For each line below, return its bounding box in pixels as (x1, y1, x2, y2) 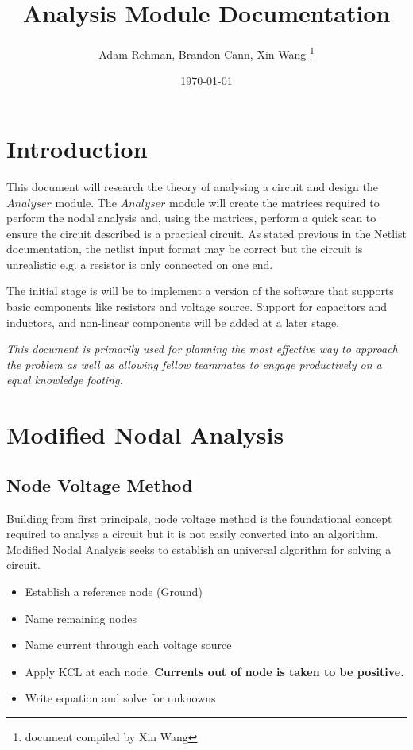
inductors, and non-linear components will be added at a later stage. (6, 313, 340, 330)
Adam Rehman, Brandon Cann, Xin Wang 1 (98, 44, 315, 62)
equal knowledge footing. (6, 371, 123, 388)
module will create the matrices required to (169, 194, 380, 210)
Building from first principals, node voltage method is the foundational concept (6, 510, 392, 526)
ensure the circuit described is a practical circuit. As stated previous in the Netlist (6, 225, 407, 241)
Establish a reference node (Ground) (25, 583, 203, 599)
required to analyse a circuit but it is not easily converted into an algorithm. (6, 525, 379, 542)
